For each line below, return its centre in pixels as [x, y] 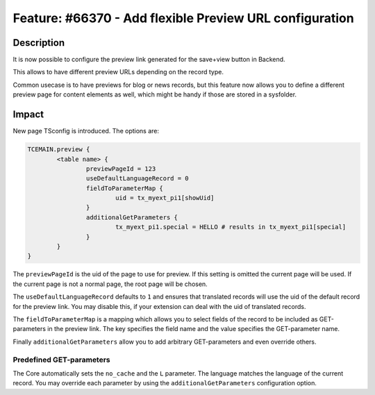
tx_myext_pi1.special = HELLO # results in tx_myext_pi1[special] [231, 227]
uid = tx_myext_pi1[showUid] [165, 198]
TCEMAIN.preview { [59, 150]
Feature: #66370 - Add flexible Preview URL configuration [183, 18]
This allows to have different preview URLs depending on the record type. [118, 72]
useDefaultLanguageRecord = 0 [137, 178]
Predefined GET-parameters [61, 360]
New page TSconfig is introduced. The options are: [86, 131]
